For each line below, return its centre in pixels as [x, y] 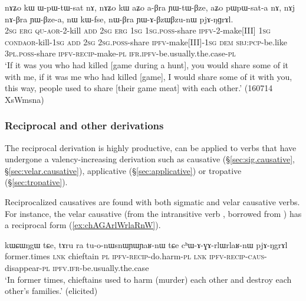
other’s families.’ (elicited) [51, 291]
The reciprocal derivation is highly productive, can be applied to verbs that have [151, 147]
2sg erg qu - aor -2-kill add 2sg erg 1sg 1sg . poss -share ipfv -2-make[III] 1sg [138, 30]
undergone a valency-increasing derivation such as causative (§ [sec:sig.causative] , [150, 159]
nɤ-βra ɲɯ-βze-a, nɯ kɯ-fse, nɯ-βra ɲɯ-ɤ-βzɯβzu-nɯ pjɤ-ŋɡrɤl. [119, 19]
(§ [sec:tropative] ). [36, 182]
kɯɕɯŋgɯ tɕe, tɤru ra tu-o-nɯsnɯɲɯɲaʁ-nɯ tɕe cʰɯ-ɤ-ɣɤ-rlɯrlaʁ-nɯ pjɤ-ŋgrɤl [146, 244]
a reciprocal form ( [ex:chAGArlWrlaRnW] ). [83, 225]
